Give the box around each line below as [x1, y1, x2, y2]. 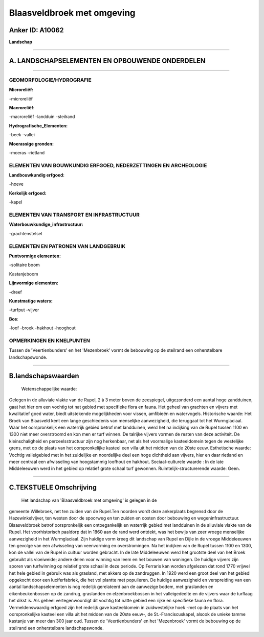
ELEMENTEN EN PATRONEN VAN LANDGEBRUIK [9, 243, 126, 249]
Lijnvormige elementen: [9, 280, 59, 286]
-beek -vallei [9, 132, 35, 138]
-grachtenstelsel [9, 230, 43, 236]
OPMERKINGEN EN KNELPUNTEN [9, 337, 90, 344]
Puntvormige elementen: [9, 253, 61, 259]
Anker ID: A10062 [9, 26, 64, 34]
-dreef [9, 289, 22, 295]
